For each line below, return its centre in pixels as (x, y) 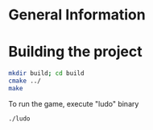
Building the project (75, 52)
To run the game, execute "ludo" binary (74, 103)
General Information (77, 15)
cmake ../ (25, 81)
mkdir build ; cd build (46, 73)
